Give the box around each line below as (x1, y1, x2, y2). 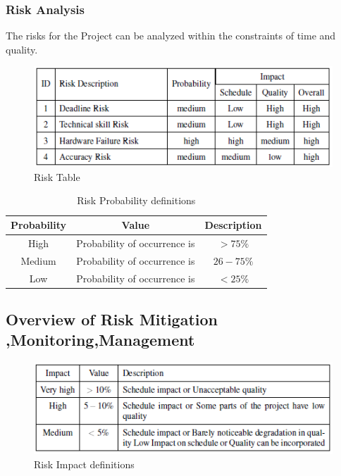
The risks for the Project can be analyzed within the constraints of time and (6, 28, 336, 43)
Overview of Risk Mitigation (6, 308, 218, 330)
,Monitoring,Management (6, 329, 195, 351)
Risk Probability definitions (77, 193, 196, 208)
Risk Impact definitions (34, 456, 135, 471)
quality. (6, 42, 38, 56)
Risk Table (34, 169, 80, 184)
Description (204, 218, 262, 232)
